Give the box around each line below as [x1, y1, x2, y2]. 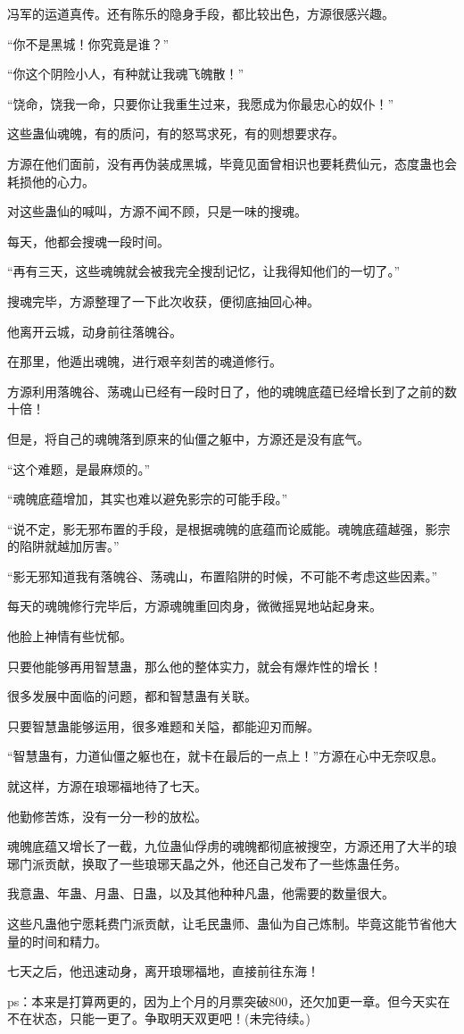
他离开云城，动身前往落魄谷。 [7, 321, 182, 340]
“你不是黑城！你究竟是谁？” [7, 34, 170, 53]
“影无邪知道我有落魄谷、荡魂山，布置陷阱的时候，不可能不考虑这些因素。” [7, 566, 438, 585]
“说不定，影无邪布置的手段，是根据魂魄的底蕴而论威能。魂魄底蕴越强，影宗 [7, 519, 451, 538]
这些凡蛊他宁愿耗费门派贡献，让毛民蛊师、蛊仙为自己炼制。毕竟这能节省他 [7, 914, 444, 932]
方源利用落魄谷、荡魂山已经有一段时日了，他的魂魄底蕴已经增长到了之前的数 [7, 381, 457, 400]
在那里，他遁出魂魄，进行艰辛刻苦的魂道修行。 [7, 352, 282, 371]
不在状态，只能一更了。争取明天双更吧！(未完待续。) [7, 1009, 311, 1028]
